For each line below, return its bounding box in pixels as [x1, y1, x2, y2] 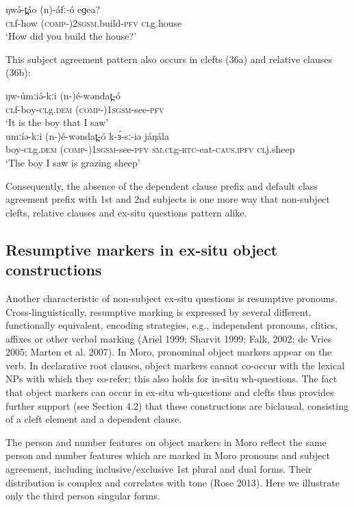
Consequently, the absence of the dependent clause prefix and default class [5, 178, 318, 193]
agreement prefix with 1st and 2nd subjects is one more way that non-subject [5, 192, 330, 206]
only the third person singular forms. [5, 489, 160, 503]
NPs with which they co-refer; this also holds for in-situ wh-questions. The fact [5, 371, 338, 386]
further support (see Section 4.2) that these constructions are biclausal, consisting [5, 398, 349, 412]
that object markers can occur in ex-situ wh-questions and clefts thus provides [5, 385, 334, 399]
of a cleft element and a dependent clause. [5, 412, 182, 426]
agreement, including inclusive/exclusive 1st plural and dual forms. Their [5, 462, 312, 476]
